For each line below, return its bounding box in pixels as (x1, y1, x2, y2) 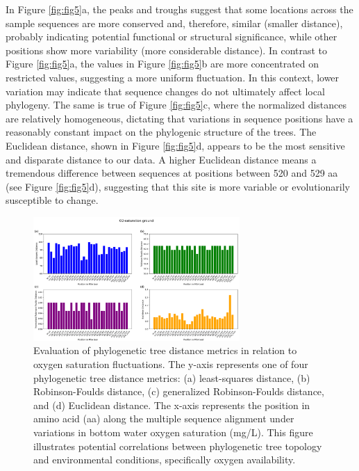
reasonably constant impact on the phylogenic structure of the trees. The (6, 125, 317, 139)
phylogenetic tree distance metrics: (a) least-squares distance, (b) (33, 370, 310, 385)
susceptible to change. (6, 193, 99, 207)
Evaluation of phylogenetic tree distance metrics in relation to (33, 343, 297, 358)
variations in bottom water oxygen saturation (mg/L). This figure (33, 425, 313, 440)
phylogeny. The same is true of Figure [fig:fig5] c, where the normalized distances (6, 97, 347, 112)
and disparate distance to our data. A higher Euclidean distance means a (6, 152, 317, 166)
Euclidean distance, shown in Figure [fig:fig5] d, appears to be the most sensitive (6, 138, 345, 152)
